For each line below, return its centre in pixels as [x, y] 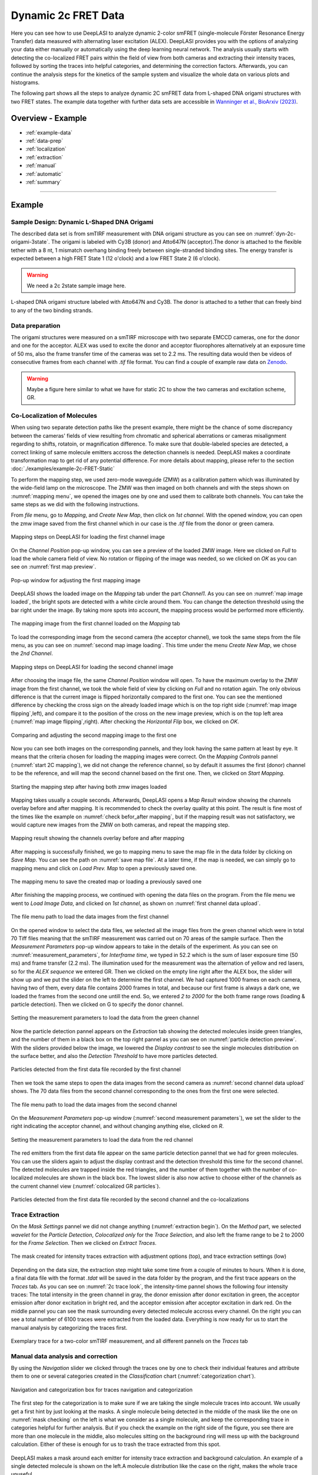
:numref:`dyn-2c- [275, 234]
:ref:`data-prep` [44, 140]
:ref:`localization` [46, 149]
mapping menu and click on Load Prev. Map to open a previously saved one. [104, 868]
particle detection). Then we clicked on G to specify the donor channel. [97, 1004]
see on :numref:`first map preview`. [54, 567]
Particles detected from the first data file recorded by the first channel [96, 1069]
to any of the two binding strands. [52, 310]
